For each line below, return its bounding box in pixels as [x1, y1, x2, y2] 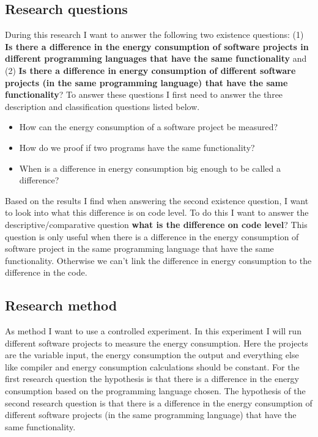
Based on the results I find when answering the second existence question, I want [5, 194, 309, 207]
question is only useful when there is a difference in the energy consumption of [5, 230, 299, 243]
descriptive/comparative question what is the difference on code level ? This [5, 218, 308, 230]
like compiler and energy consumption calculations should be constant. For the [5, 360, 300, 373]
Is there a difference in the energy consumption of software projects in [5, 40, 309, 53]
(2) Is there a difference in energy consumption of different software [5, 64, 296, 76]
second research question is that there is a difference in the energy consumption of [5, 396, 312, 409]
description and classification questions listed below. [5, 100, 200, 112]
